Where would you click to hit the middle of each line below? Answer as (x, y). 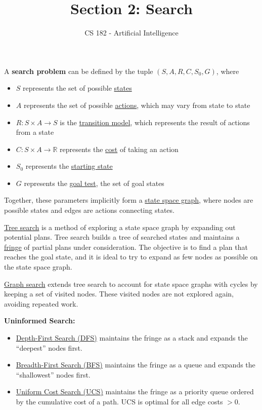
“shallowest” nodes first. (53, 374)
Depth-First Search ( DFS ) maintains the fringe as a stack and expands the (132, 338)
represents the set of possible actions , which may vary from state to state (137, 105)
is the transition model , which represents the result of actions (155, 122)
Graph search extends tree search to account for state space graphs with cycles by (131, 284)
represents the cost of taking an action (119, 149)
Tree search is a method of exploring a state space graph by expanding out (120, 227)
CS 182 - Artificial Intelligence (132, 33)
